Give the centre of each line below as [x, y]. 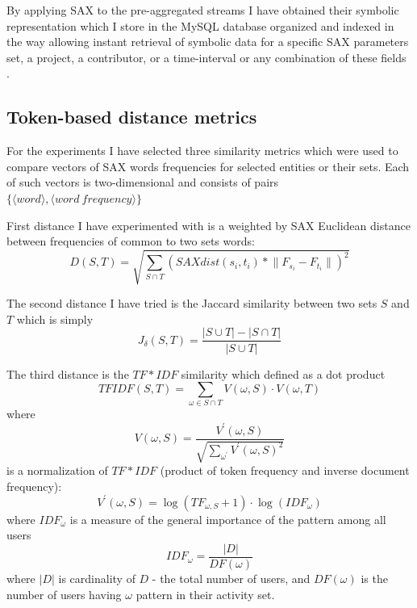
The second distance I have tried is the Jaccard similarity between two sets [192, 303]
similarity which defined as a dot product [283, 373]
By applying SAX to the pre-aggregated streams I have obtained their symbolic [203, 10]
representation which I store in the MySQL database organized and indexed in [200, 25]
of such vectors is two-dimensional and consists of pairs [143, 182]
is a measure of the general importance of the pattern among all [228, 519]
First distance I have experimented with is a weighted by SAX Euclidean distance [208, 225]
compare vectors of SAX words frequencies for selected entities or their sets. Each [208, 166]
